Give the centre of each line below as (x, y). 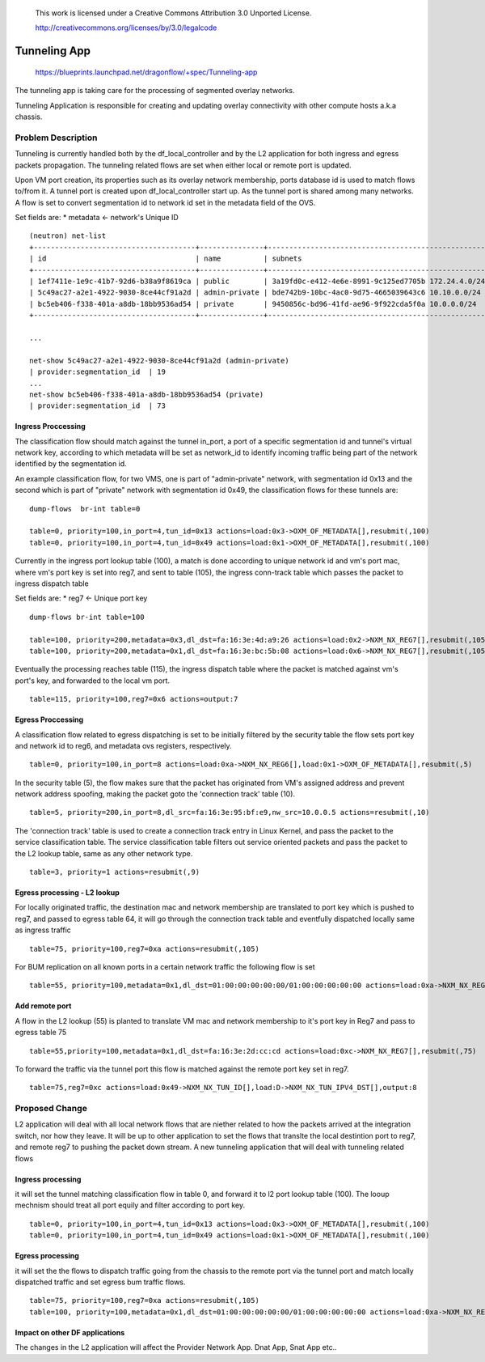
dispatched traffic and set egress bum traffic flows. (100, 1282)
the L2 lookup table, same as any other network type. (104, 853)
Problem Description (56, 138)
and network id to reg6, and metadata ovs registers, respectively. (123, 745)
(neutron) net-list (68, 236)
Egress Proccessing (49, 719)
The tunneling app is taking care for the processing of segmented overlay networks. (155, 91)
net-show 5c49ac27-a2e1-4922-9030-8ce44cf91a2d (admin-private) (160, 361)
